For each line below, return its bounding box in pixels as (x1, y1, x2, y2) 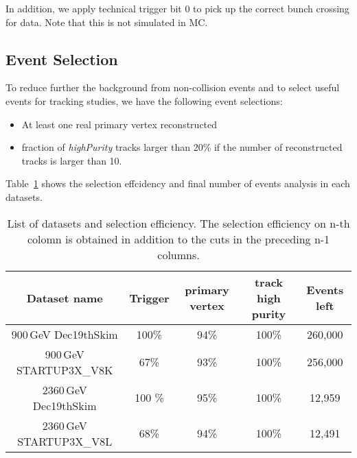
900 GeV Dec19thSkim (11, 326, 118, 342)
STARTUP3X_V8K (16, 361, 113, 378)
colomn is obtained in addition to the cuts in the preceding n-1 (27, 230, 330, 247)
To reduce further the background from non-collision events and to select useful (5, 80, 340, 95)
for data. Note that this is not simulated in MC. (5, 14, 208, 29)
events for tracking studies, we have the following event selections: (5, 93, 283, 108)
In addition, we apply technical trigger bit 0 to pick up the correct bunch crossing (5, 1, 349, 15)
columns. (157, 246, 200, 263)
